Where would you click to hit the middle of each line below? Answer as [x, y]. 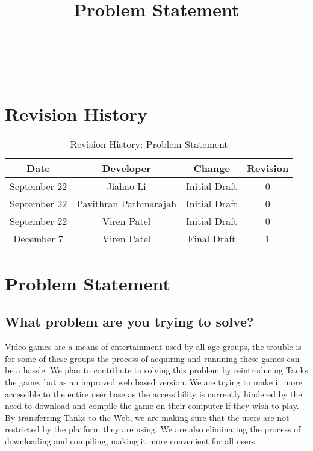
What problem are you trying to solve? [129, 321]
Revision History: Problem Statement [149, 144]
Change [212, 168]
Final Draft [212, 238]
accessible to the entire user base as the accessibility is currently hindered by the [153, 394]
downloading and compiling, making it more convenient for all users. [131, 441]
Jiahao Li [126, 186]
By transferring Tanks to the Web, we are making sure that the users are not [147, 417]
